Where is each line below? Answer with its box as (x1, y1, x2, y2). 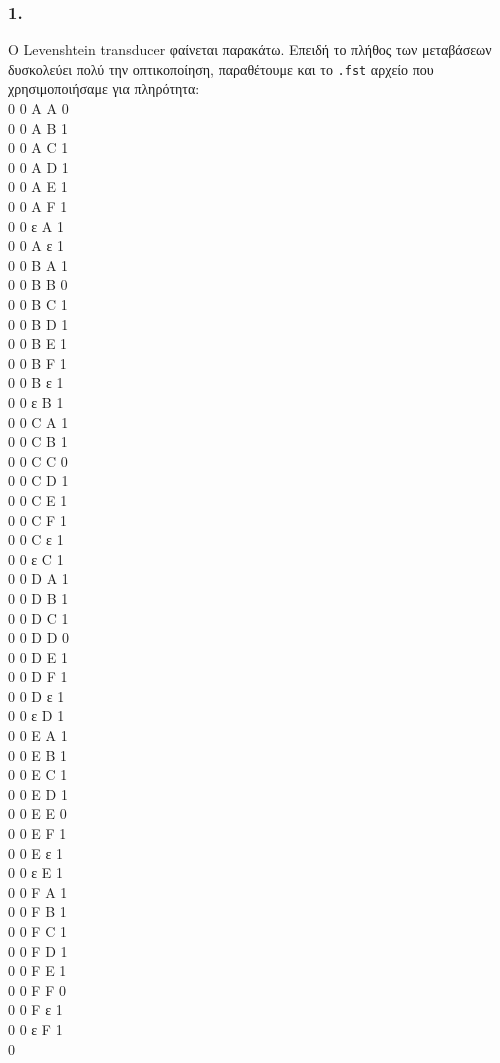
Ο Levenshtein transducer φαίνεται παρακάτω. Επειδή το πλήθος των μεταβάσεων (8, 39, 492, 60)
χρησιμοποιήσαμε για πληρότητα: (8, 78, 200, 99)
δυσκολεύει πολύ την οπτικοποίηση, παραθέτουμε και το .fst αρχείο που (8, 58, 434, 79)
